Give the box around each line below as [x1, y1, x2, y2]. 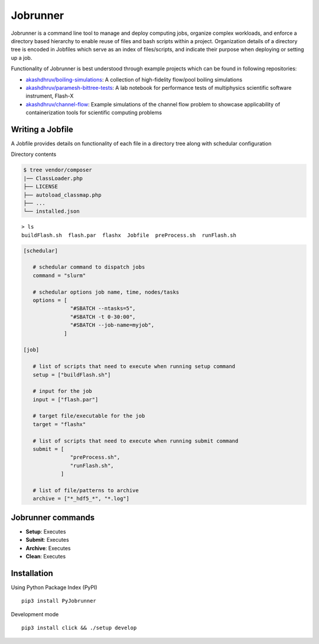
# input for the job [32, 388, 93, 395]
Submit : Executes [25, 536, 69, 544]
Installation [11, 568, 53, 578]
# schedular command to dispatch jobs [32, 264, 145, 271]
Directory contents [11, 151, 57, 158]
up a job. [11, 54, 32, 61]
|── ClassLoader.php [23, 175, 83, 181]
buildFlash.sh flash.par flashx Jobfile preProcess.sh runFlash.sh [21, 232, 236, 239]
